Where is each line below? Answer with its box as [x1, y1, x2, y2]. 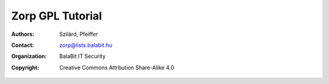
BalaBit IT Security [59, 52, 106, 60]
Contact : [11, 41, 35, 49]
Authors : [11, 30, 35, 38]
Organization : [11, 52, 47, 60]
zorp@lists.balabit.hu [59, 41, 113, 49]
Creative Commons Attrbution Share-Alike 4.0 [59, 64, 174, 71]
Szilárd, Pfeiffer [59, 30, 99, 38]
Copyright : [11, 64, 40, 71]
